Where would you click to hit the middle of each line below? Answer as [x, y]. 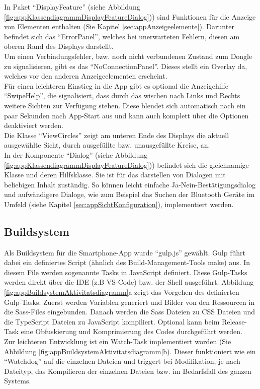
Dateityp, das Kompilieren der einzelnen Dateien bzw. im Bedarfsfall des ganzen [128, 371]
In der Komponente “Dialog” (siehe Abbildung [76, 154]
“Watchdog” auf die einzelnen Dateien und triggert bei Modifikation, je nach [122, 361]
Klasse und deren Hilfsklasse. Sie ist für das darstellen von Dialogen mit [115, 175]
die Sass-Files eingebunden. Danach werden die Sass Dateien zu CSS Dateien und [129, 312]
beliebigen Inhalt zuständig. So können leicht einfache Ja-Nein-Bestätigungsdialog [130, 184]
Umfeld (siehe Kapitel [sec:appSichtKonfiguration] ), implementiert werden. [119, 204]
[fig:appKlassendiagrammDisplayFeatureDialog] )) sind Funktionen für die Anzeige [130, 16]
